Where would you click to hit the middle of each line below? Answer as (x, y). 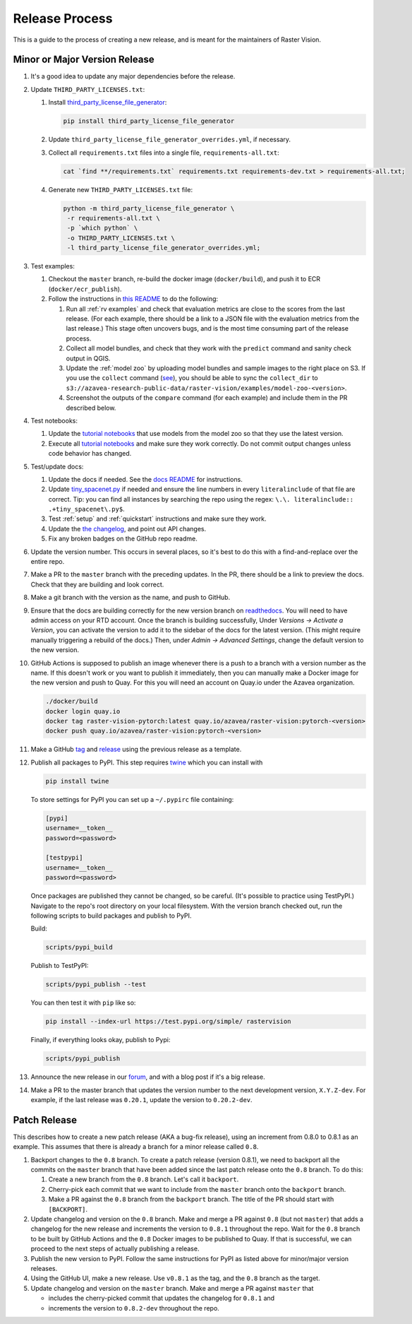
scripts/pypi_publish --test (96, 985)
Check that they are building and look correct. (97, 584)
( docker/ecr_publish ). (85, 289)
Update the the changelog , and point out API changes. (127, 528)
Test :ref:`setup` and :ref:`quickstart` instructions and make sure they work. (157, 519)
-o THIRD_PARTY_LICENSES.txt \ (121, 238)
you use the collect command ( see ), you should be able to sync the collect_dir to (192, 378)
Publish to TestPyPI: (60, 966)
